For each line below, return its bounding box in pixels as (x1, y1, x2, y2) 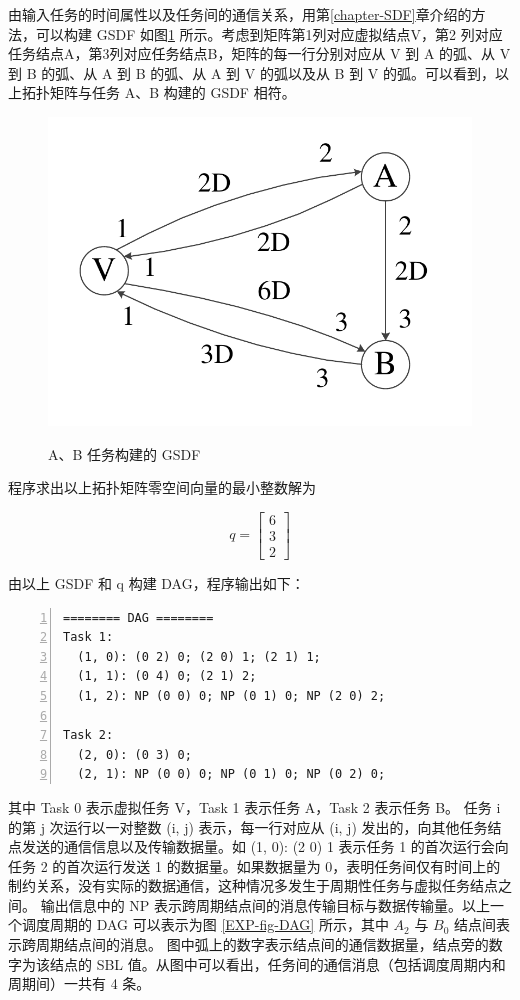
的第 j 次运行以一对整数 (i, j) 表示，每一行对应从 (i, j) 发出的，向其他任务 (8, 816, 488, 837)
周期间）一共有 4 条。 (8, 973, 151, 994)
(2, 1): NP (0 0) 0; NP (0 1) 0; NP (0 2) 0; (77, 767, 386, 782)
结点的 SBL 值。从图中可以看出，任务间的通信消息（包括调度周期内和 (49, 953, 506, 974)
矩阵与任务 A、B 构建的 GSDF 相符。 (49, 82, 296, 103)
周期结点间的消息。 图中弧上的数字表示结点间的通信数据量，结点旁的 (35, 934, 489, 955)
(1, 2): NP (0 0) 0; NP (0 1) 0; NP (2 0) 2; (77, 688, 386, 703)
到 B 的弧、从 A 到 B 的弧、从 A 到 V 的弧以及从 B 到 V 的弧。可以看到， (8, 62, 496, 83)
